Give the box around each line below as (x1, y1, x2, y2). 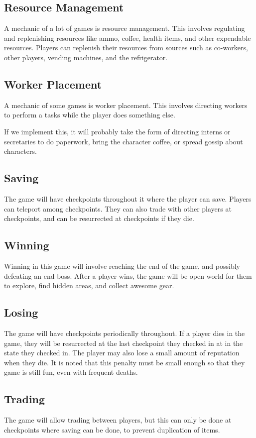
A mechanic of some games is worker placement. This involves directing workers (4, 100, 248, 110)
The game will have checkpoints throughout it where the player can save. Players (4, 193, 252, 204)
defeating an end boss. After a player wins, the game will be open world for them (4, 270, 252, 281)
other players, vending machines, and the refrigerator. (4, 52, 168, 62)
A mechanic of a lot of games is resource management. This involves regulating (4, 23, 245, 33)
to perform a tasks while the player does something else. (4, 109, 175, 120)
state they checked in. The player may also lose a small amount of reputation (4, 347, 240, 358)
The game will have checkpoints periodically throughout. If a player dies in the (4, 328, 245, 338)
